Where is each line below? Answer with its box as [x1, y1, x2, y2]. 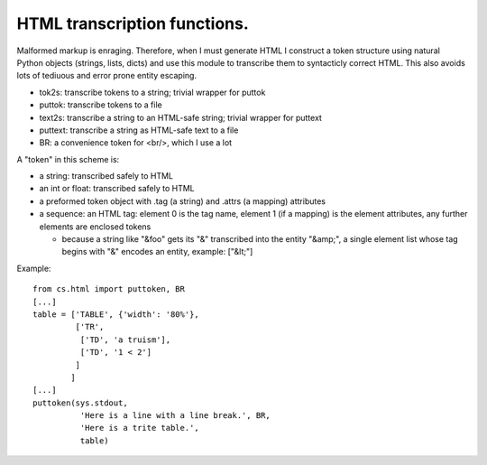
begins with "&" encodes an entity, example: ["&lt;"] [61, 246, 253, 257]
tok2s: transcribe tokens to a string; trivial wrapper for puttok [39, 87, 266, 98]
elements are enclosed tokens [39, 221, 152, 232]
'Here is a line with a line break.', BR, [79, 411, 271, 421]
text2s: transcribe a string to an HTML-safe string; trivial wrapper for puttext [39, 112, 322, 123]
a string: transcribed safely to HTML [39, 171, 174, 181]
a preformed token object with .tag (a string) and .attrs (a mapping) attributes [39, 195, 326, 207]
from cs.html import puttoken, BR [32, 284, 185, 294]
